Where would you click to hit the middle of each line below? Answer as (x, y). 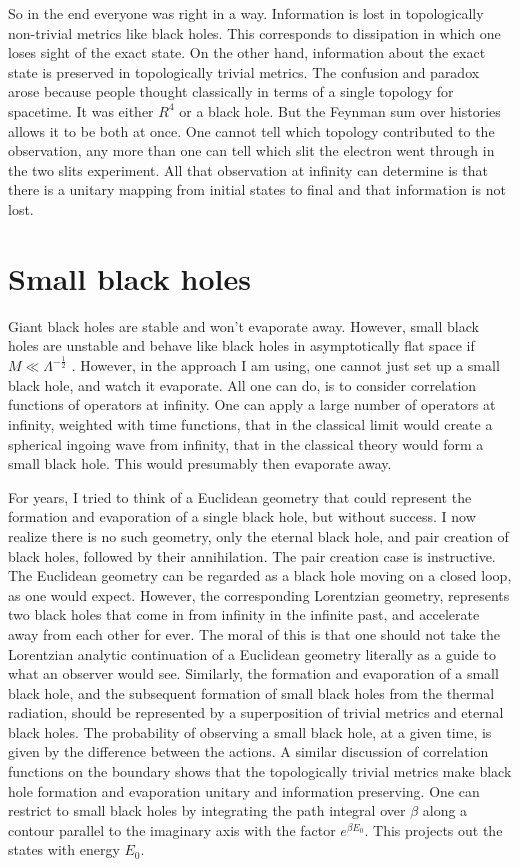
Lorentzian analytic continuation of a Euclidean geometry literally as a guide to (252, 653)
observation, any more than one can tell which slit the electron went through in (251, 150)
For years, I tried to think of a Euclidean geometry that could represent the (240, 496)
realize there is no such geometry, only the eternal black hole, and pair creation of (258, 535)
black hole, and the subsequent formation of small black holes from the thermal (251, 692)
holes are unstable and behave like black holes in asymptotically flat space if (241, 345)
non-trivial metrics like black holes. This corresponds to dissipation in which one (254, 32)
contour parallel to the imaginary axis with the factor (172, 829)
